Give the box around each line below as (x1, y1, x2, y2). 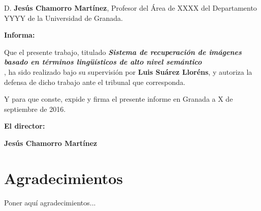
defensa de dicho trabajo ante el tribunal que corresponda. (4, 76, 185, 87)
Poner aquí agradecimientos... (4, 197, 96, 207)
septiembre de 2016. (4, 103, 66, 114)
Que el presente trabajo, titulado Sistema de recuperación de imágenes (4, 46, 242, 57)
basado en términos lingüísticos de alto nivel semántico (4, 56, 202, 67)
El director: (4, 120, 45, 131)
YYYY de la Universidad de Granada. (4, 12, 123, 23)
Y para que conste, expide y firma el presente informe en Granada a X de (4, 94, 233, 104)
